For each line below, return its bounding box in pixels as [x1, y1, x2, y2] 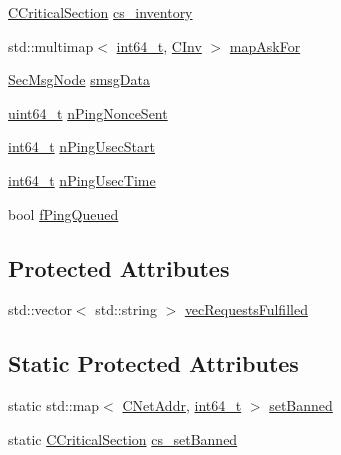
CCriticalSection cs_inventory [8, 2, 193, 22]
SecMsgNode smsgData [8, 69, 150, 90]
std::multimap [8, 35, 94, 56]
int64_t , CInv [116, 35, 202, 56]
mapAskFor [229, 35, 301, 56]
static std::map [8, 395, 100, 416]
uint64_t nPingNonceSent [8, 102, 168, 123]
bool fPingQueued [8, 203, 119, 224]
